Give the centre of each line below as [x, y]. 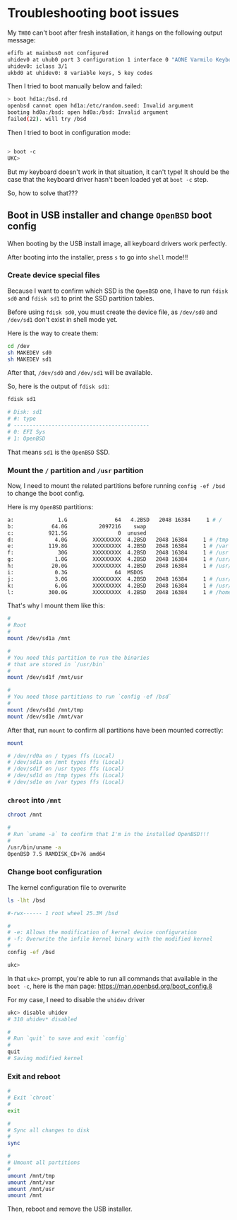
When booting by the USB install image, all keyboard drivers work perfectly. [117, 243]
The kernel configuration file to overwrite [67, 887]
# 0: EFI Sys [26, 432]
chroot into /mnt [34, 800]
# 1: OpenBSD [26, 438]
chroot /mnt [25, 815]
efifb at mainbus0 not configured [58, 53]
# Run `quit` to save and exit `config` [68, 1039]
